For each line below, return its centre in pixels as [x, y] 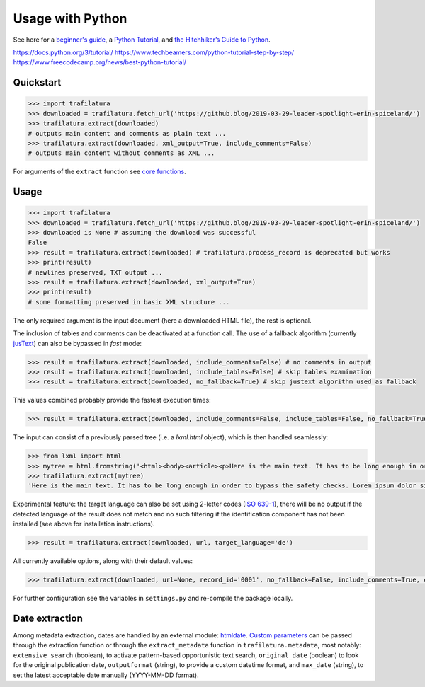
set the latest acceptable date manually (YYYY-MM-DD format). [106, 675]
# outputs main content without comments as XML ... [121, 153]
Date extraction [48, 618]
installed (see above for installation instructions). [84, 524]
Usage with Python [70, 18]
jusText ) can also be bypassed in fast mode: [77, 343]
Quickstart [37, 82]
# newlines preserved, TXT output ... [95, 272]
